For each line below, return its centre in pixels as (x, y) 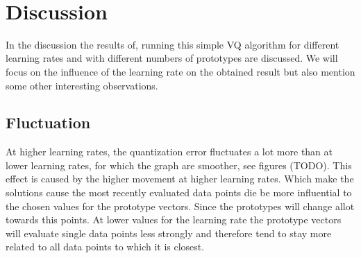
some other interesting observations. (82, 85)
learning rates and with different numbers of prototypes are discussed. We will (172, 58)
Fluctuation (48, 122)
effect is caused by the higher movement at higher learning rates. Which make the (180, 179)
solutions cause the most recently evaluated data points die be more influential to (179, 192)
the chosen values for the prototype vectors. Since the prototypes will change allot (180, 206)
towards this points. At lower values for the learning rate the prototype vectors (174, 220)
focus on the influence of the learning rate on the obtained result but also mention (180, 71)
